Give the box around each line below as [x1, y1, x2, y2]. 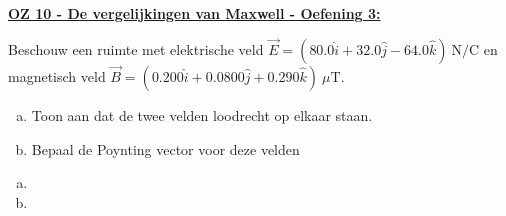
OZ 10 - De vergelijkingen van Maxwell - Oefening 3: [8, 3, 381, 23]
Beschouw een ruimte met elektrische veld [8, 38, 264, 59]
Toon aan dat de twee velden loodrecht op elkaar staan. [31, 105, 373, 126]
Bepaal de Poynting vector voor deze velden [31, 138, 300, 159]
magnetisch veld [8, 66, 106, 87]
